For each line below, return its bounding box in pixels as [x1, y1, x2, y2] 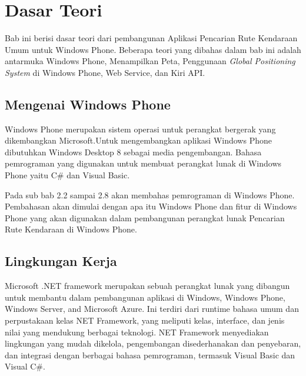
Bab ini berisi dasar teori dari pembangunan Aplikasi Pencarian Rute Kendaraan [5, 32, 298, 44]
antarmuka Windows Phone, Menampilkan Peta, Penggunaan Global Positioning [5, 55, 295, 67]
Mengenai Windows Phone [5, 95, 171, 113]
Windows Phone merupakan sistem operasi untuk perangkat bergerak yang [5, 122, 276, 135]
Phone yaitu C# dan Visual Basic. [5, 169, 130, 181]
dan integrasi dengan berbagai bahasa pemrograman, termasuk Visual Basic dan [5, 348, 295, 361]
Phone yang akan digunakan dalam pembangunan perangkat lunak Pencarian [5, 211, 285, 224]
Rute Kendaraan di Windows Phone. [5, 223, 137, 235]
